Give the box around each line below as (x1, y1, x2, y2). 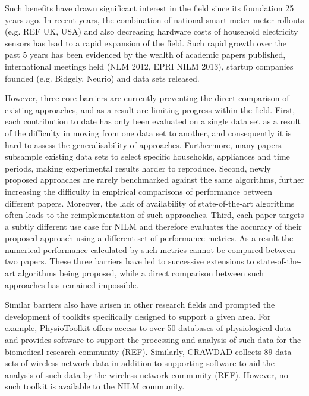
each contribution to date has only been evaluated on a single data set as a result (5, 115, 301, 127)
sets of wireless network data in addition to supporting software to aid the (5, 357, 275, 369)
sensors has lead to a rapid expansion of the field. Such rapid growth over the (5, 36, 286, 49)
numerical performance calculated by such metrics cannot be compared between (5, 243, 295, 255)
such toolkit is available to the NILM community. (5, 380, 185, 392)
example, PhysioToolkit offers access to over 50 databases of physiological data (5, 322, 291, 334)
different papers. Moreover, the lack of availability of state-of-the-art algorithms (5, 197, 295, 209)
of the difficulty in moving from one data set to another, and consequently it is (5, 126, 292, 139)
